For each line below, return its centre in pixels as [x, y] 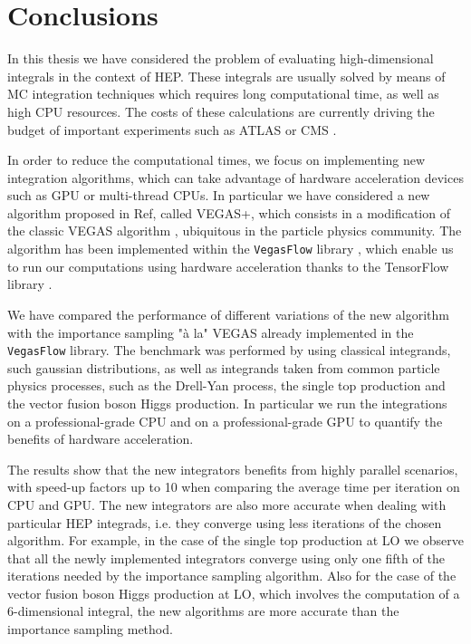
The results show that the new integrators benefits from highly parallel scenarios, [233, 469]
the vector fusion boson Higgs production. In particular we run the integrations [227, 403]
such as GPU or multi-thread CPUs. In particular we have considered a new [219, 195]
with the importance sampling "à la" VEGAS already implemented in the [211, 332]
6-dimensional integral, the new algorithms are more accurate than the [203, 611]
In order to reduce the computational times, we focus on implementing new [216, 160]
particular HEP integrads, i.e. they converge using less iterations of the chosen [225, 522]
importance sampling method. [90, 629]
